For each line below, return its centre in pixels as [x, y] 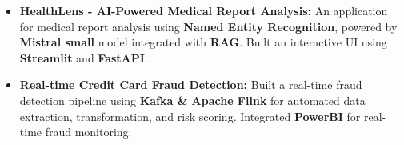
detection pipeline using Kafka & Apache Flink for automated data [192, 100]
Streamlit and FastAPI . [84, 57]
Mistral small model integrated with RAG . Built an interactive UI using [203, 42]
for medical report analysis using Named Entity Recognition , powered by [208, 26]
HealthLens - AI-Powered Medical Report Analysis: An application [204, 10]
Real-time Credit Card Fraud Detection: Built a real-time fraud [191, 85]
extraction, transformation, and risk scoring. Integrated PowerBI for [190, 116]
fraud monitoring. [88, 132]
